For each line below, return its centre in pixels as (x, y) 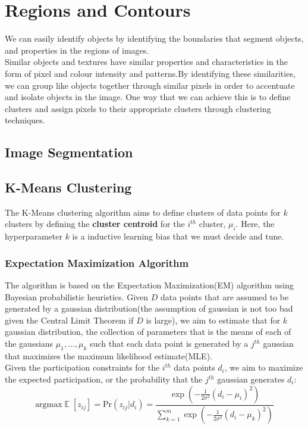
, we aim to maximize (264, 367)
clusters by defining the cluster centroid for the (95, 224)
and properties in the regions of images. (77, 50)
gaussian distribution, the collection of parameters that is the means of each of (148, 332)
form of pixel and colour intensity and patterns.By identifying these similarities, (150, 73)
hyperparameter (34, 236)
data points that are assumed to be (224, 296)
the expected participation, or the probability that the (104, 379)
